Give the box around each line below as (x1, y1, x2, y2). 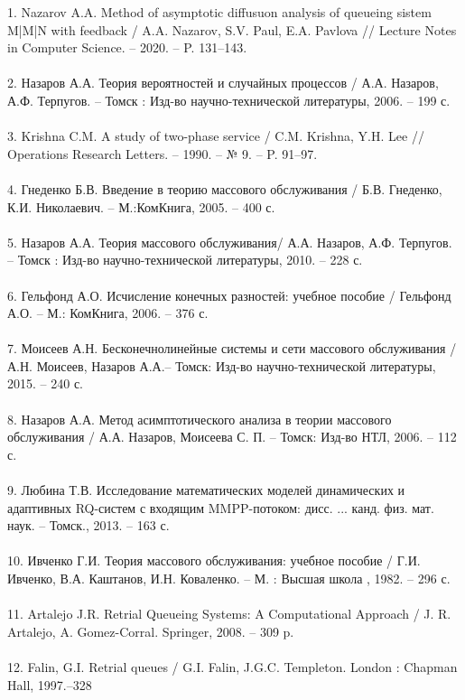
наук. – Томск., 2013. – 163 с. (7, 516, 170, 535)
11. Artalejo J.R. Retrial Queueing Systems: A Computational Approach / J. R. (7, 604, 451, 623)
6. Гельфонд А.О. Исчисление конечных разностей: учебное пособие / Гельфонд (7, 285, 451, 304)
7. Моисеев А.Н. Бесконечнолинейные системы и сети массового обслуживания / (7, 339, 457, 358)
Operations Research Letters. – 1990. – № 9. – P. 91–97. (7, 144, 318, 163)
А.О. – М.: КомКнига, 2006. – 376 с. (7, 303, 209, 322)
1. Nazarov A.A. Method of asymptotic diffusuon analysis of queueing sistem (7, 3, 432, 21)
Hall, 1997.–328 (7, 675, 92, 694)
